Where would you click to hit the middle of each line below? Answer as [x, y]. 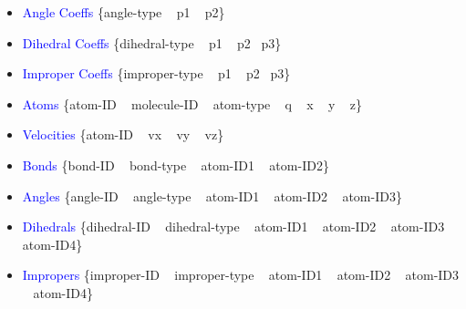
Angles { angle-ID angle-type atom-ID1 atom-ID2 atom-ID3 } [212, 196]
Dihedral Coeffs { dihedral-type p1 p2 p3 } [152, 42]
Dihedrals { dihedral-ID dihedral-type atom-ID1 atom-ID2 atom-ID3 [233, 227]
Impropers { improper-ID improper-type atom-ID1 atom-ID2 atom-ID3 [241, 275]
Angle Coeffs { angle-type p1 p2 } [124, 12]
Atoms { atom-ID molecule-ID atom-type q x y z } [192, 103]
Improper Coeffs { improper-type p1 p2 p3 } [156, 73]
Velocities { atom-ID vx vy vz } [123, 134]
